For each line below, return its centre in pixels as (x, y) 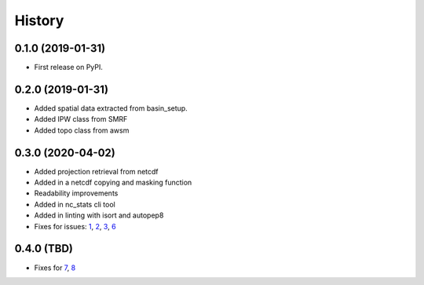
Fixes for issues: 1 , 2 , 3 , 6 (75, 226)
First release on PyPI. (69, 68)
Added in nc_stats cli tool (75, 204)
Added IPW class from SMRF (81, 119)
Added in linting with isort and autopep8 (99, 215)
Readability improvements (76, 193)
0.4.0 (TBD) (44, 248)
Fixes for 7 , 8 (55, 268)
